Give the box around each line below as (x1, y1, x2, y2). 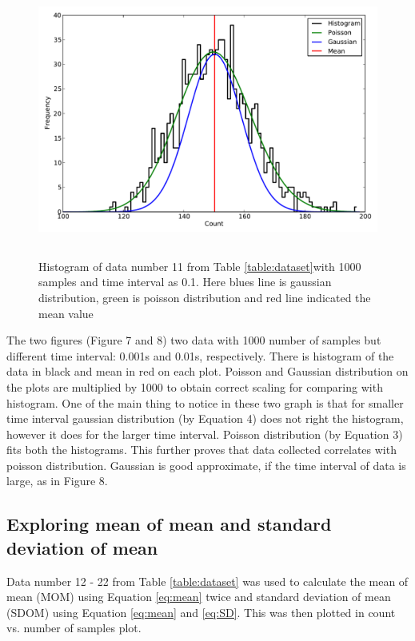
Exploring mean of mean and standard (6, 512, 332, 536)
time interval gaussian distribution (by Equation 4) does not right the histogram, (6, 410, 404, 427)
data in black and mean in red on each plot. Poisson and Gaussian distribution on (6, 363, 409, 380)
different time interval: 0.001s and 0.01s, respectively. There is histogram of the (6, 347, 394, 364)
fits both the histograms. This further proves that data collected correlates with (6, 441, 397, 458)
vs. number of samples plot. (6, 619, 142, 636)
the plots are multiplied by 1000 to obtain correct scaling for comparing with (6, 378, 383, 395)
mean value (38, 305, 94, 321)
